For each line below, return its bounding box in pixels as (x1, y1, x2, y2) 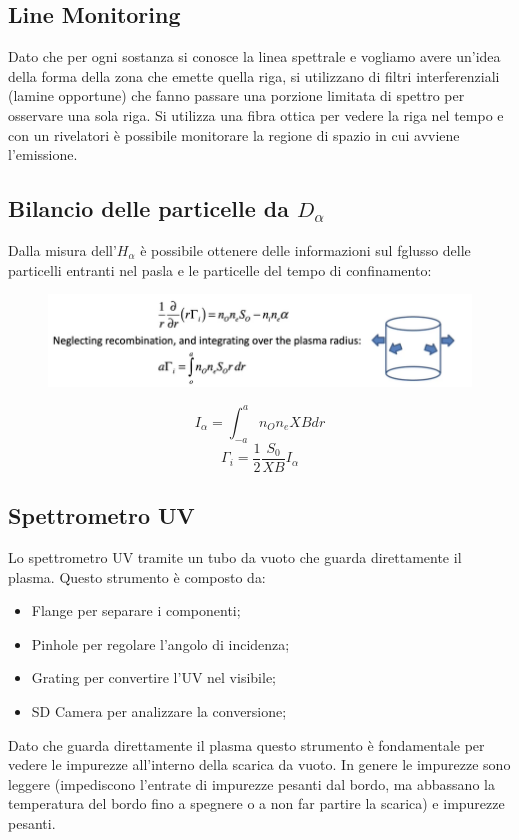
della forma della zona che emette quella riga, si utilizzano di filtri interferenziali (8, 65, 500, 86)
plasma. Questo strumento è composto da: (8, 566, 266, 587)
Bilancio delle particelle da (8, 193, 289, 224)
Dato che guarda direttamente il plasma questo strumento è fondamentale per (8, 734, 485, 755)
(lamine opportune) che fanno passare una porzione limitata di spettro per (8, 85, 465, 106)
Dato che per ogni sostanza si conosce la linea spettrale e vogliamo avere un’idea (8, 46, 501, 67)
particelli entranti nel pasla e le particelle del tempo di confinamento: (8, 259, 432, 280)
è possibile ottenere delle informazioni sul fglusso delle (140, 239, 471, 260)
